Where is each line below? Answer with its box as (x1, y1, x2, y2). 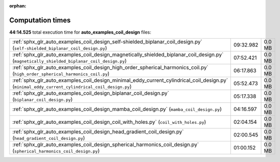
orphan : (9, 3, 27, 9)
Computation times (9, 16, 71, 25)
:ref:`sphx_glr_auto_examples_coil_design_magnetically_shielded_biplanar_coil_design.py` (12, 51, 224, 58)
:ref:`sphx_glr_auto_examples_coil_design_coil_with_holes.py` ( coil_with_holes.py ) (12, 118, 206, 125)
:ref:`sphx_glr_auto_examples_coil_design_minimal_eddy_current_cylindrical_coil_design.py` (12, 77, 228, 84)
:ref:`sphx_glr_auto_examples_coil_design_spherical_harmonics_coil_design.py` (12, 141, 199, 148)
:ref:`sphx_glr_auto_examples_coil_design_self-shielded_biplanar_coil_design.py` (12, 38, 203, 45)
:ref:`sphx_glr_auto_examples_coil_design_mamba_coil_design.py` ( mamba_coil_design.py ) (12, 106, 222, 113)
